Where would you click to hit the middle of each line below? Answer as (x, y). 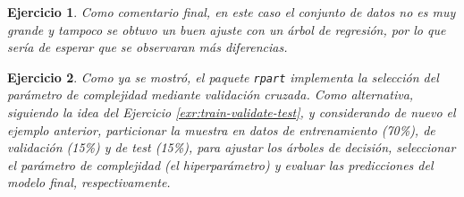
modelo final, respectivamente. (89, 182)
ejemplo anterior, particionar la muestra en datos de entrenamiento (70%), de (221, 129)
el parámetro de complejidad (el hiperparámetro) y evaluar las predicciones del (220, 164)
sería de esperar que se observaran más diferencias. (148, 47)
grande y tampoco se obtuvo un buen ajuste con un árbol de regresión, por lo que (227, 29)
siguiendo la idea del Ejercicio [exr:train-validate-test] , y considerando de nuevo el (232, 112)
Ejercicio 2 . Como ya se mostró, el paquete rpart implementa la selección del (223, 77)
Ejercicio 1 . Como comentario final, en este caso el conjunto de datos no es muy (232, 12)
